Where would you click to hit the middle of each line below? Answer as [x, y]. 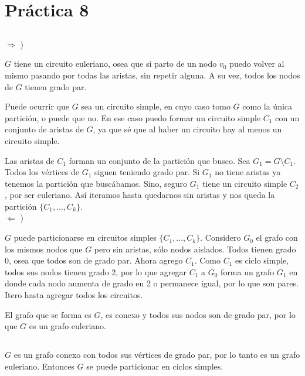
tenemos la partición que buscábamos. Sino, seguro [96, 183]
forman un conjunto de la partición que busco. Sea [160, 160]
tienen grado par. [56, 86]
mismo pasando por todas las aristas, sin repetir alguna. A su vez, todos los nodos [152, 75]
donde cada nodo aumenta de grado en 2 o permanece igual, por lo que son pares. [152, 283]
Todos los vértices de [42, 172]
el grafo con [277, 237]
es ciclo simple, [262, 260]
